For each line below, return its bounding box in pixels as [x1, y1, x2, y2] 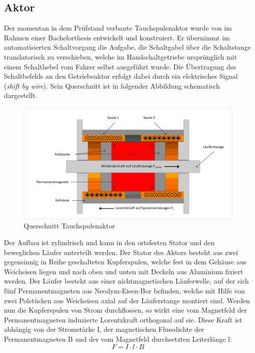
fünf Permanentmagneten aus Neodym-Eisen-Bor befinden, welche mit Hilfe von [4, 286, 245, 296]
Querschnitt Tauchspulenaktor [24, 221, 115, 231]
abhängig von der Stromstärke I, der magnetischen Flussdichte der [4, 324, 204, 334]
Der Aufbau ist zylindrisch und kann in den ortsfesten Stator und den [4, 237, 215, 248]
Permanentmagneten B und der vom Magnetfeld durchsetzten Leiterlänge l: [4, 333, 232, 344]
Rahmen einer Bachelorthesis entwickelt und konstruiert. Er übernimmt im [4, 32, 230, 42]
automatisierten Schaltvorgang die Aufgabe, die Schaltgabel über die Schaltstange [4, 42, 251, 52]
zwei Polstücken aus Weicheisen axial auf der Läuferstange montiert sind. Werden [4, 295, 250, 305]
